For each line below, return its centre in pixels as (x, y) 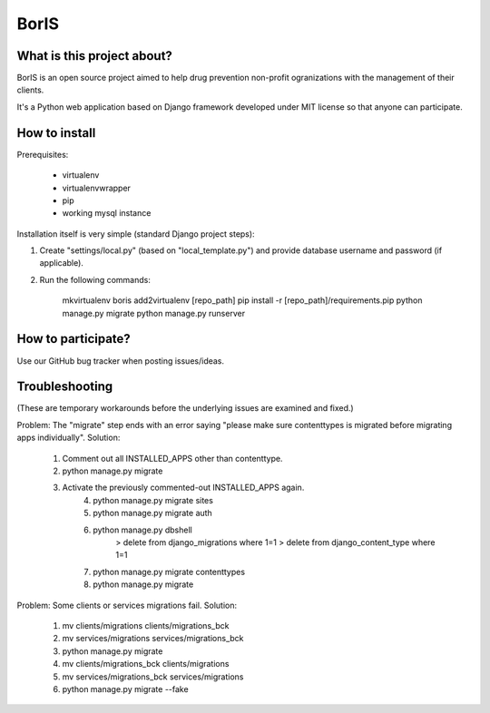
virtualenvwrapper (97, 188)
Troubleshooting (65, 387)
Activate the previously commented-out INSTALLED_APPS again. (183, 488)
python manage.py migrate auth (152, 513)
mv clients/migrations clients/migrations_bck (146, 625)
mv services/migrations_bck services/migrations (153, 677)
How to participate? (73, 339)
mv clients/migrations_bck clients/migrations (146, 664)
